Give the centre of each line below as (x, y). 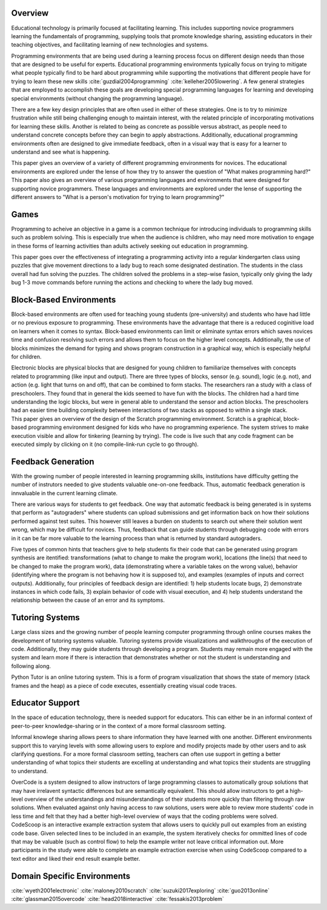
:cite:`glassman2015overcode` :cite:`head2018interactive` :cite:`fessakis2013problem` (117, 899)
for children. (26, 357)
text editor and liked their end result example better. (76, 858)
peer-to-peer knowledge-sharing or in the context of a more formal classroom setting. (119, 726)
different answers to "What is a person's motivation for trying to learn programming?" (118, 197)
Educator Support (45, 703)
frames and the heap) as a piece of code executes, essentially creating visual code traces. (124, 686)
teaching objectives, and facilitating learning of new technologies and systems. (110, 45)
